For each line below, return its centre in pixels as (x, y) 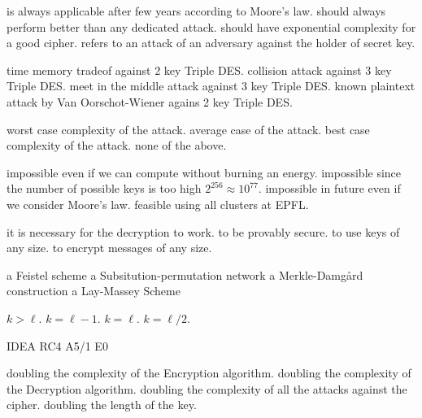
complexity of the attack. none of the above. (117, 145)
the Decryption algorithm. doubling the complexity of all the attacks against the (207, 388)
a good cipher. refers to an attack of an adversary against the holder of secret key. (211, 43)
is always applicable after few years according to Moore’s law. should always (196, 11)
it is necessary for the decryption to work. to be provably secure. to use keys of (203, 231)
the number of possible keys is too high (104, 188)
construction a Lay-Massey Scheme (94, 291)
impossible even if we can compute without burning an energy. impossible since (204, 172)
